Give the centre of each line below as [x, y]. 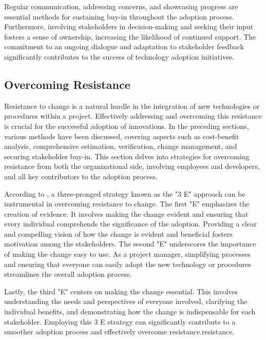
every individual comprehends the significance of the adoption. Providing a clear [130, 224]
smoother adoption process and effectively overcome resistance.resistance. [119, 332]
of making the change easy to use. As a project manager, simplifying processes [127, 254]
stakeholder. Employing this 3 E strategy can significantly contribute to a [120, 321]
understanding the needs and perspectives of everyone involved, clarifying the [126, 301]
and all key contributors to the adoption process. [81, 176]
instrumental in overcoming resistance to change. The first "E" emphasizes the [127, 204]
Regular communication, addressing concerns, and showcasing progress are [121, 6]
